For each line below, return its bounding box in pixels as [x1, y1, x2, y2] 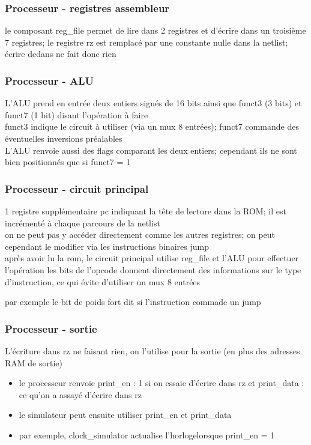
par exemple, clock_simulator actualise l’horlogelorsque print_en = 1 [19, 428, 275, 441]
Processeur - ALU [5, 73, 94, 88]
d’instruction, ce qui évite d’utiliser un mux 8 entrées [5, 275, 201, 288]
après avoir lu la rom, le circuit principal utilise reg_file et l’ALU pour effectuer [5, 252, 299, 264]
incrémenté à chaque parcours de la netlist [5, 216, 160, 229]
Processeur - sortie [5, 321, 97, 336]
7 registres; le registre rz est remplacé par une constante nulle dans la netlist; [5, 35, 288, 48]
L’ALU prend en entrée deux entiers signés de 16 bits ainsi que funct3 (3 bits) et [5, 97, 302, 109]
